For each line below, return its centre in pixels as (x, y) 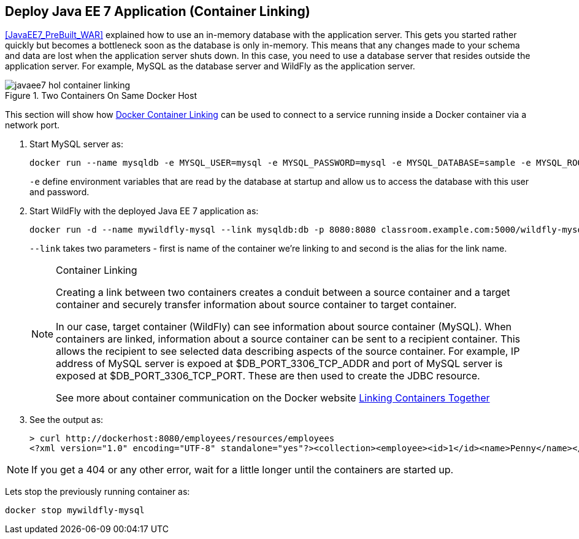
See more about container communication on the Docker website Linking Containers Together (273, 398)
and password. (59, 192)
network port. (32, 125)
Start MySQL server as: (76, 144)
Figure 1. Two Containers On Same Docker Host (101, 96)
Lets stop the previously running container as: (98, 492)
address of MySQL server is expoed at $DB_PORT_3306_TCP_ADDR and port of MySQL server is (279, 364)
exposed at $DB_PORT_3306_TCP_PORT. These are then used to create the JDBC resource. (268, 376)
